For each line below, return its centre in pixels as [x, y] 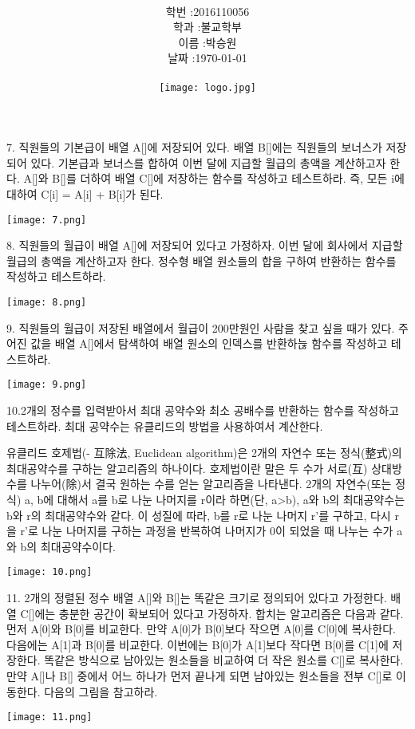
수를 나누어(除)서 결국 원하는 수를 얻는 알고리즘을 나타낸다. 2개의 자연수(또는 [199, 484]
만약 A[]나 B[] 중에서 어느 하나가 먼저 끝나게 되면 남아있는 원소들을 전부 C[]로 [200, 676]
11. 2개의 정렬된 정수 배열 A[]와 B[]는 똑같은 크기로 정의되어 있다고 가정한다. [197, 598]
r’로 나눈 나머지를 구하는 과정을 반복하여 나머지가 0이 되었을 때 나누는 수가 [207, 531]
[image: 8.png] [47, 302]
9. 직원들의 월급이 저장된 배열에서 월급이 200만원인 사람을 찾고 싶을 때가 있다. [201, 327]
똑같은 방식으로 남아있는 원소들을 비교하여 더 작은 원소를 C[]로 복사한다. [224, 660]
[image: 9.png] [47, 385]
